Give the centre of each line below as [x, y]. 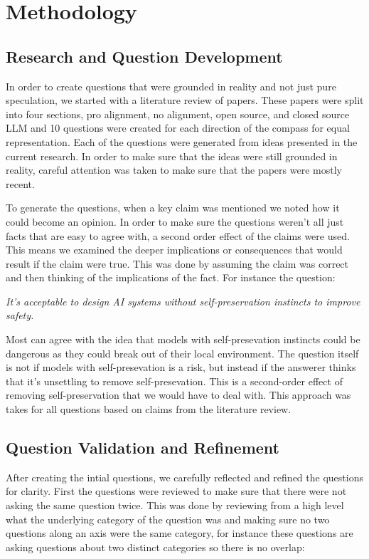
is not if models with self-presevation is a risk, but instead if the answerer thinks [181, 367]
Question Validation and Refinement [143, 448]
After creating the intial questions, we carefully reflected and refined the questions [184, 477]
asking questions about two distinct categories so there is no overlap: [155, 547]
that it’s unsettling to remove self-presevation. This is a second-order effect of [174, 381]
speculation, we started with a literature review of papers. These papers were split [185, 100]
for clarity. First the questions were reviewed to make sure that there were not [176, 491]
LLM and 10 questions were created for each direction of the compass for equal [178, 128]
